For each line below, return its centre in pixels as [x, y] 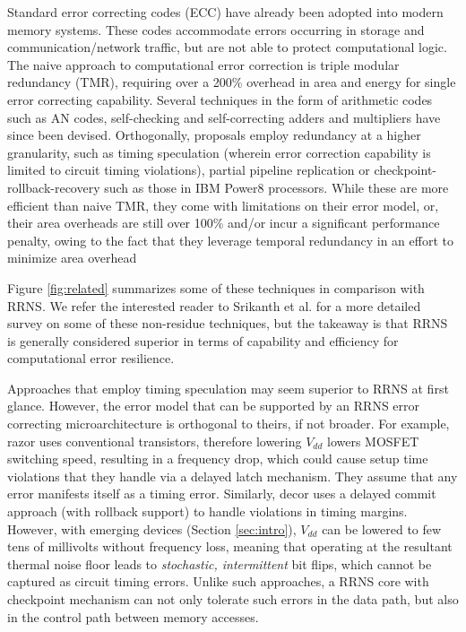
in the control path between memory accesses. [133, 616]
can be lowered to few [382, 528]
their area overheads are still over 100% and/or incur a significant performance [224, 223]
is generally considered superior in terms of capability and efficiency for [203, 340]
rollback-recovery [54, 187]
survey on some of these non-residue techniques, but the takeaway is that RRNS [228, 323]
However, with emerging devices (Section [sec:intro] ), [152, 528]
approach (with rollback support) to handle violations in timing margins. [207, 511]
